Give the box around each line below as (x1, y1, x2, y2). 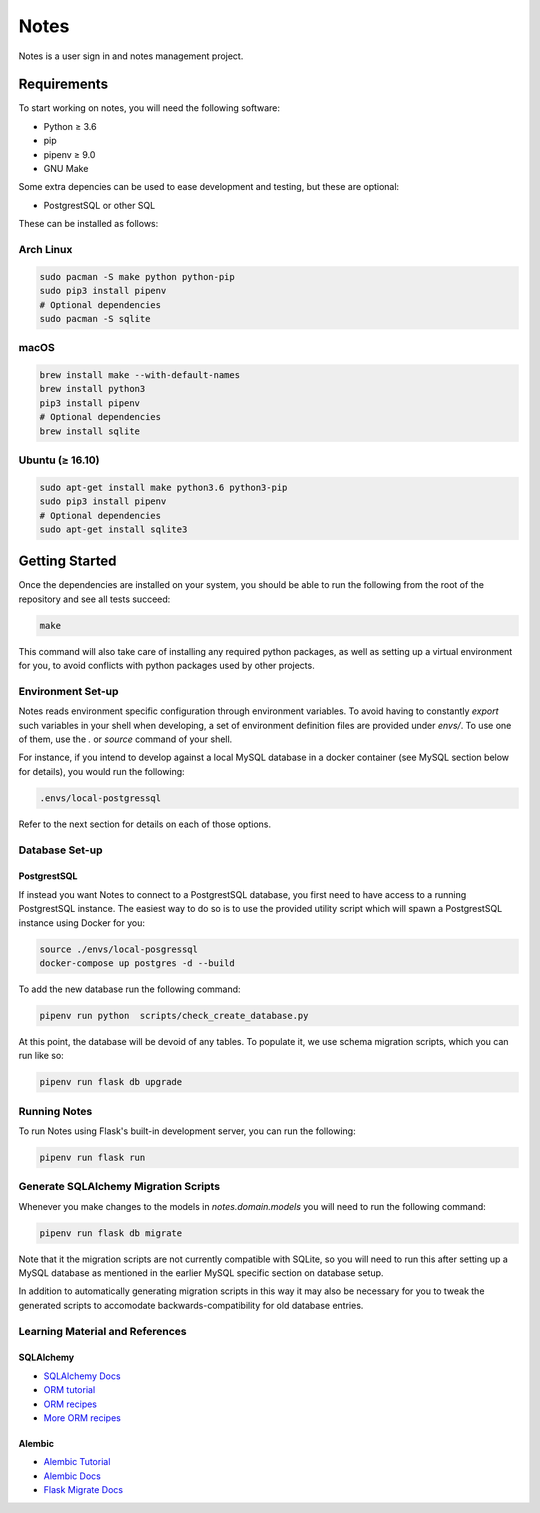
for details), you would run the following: (18, 765, 185, 777)
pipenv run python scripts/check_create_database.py (39, 1010, 309, 1021)
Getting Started (18, 553, 117, 570)
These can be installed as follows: (18, 218, 159, 230)
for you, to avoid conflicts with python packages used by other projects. (18, 660, 315, 672)
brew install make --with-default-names (39, 370, 240, 381)
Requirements (18, 76, 109, 93)
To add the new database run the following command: (18, 983, 241, 995)
